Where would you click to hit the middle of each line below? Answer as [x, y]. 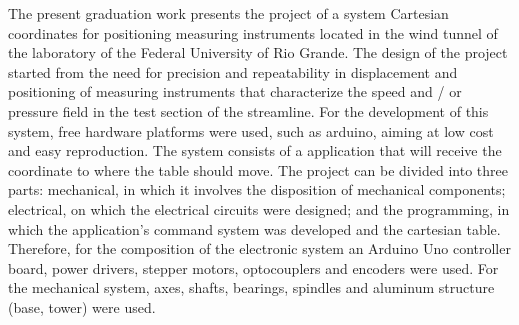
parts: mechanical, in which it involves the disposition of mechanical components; [257, 189]
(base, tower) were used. [82, 306]
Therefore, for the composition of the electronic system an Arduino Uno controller [259, 248]
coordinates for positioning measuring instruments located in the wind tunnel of [253, 32]
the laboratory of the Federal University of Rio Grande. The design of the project [258, 52]
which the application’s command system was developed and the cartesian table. [254, 228]
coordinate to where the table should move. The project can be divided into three [258, 169]
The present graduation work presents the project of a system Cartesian [228, 13]
